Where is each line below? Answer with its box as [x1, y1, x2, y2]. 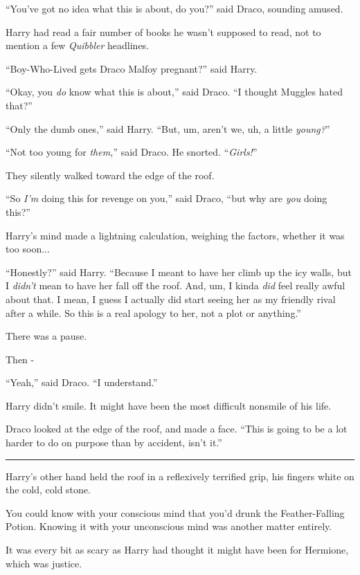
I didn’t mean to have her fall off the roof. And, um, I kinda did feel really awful [6, 278, 345, 293]
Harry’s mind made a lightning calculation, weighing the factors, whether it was [6, 228, 345, 242]
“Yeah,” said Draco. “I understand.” [6, 375, 158, 390]
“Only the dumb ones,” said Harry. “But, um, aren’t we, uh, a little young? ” [6, 121, 330, 136]
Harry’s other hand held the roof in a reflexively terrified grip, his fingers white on [6, 468, 354, 483]
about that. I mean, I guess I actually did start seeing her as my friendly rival [6, 291, 336, 306]
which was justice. [6, 556, 82, 570]
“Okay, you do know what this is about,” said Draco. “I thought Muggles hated [6, 84, 343, 99]
